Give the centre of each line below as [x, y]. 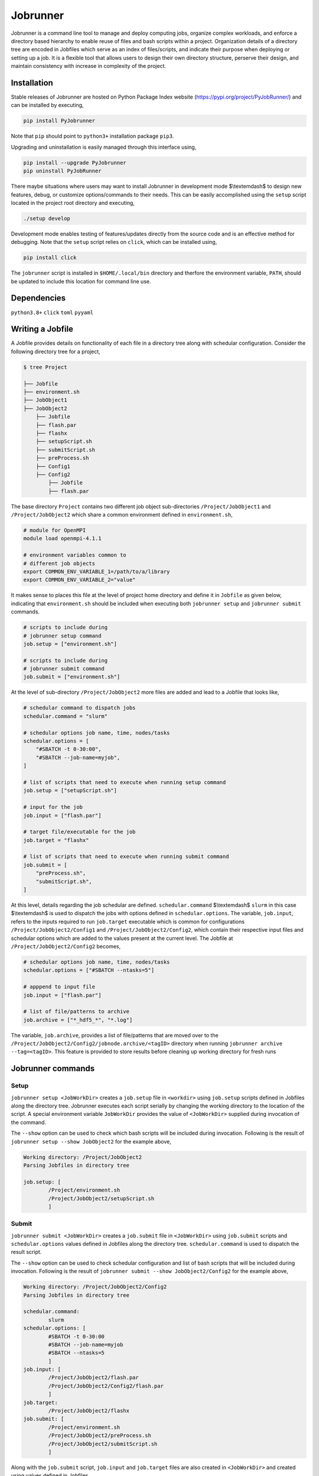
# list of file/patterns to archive [77, 1012]
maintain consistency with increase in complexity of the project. [89, 66]
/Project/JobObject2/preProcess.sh [100, 1436]
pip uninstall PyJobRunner [62, 171]
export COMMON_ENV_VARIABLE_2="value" [79, 580]
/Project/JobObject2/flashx [89, 1411]
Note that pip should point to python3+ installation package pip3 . [92, 136]
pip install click [50, 258]
